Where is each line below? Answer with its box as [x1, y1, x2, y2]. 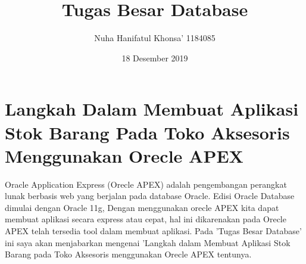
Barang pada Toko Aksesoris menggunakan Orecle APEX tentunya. [5, 248, 252, 260]
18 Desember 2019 [121, 51, 188, 64]
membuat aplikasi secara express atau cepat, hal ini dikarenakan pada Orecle [5, 213, 286, 225]
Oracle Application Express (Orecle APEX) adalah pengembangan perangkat [5, 178, 287, 190]
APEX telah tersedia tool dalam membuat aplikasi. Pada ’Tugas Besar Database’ [5, 225, 302, 237]
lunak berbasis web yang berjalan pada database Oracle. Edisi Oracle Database [5, 190, 295, 202]
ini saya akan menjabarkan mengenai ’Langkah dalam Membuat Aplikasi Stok [5, 236, 291, 249]
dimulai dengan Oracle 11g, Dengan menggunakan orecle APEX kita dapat [5, 201, 279, 213]
